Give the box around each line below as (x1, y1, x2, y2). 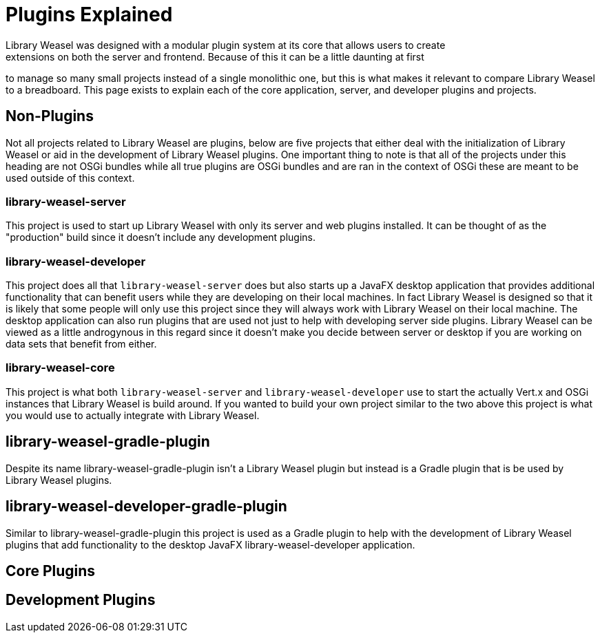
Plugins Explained (6, 3, 173, 26)
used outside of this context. (6, 171, 135, 184)
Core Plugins (6, 562, 96, 579)
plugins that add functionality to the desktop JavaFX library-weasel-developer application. (6, 538, 415, 551)
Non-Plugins (6, 107, 94, 125)
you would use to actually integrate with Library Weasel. (6, 409, 260, 421)
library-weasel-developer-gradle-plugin (6, 498, 287, 515)
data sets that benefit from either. (6, 338, 157, 350)
